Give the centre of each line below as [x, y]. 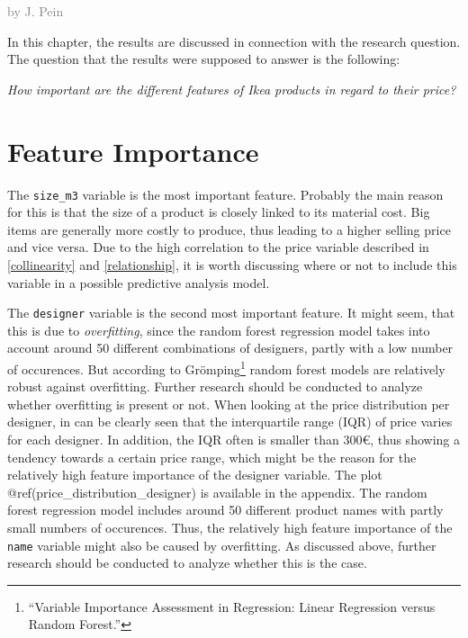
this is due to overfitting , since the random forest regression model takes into [219, 330]
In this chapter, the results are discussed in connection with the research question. [234, 41]
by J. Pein [36, 11]
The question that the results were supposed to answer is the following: [204, 59]
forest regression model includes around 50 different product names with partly [225, 510]
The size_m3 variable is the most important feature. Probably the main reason [225, 194]
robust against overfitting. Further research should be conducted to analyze [215, 386]
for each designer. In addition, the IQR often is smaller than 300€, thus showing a [234, 439]
